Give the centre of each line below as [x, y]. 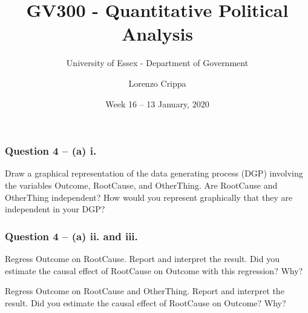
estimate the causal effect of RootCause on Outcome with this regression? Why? [154, 270]
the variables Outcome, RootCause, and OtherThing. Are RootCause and [141, 185]
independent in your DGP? [55, 209]
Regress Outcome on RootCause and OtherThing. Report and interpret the [145, 291]
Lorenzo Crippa [157, 83]
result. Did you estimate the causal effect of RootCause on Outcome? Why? [146, 302]
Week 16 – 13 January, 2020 [157, 103]
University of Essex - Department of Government [157, 63]
